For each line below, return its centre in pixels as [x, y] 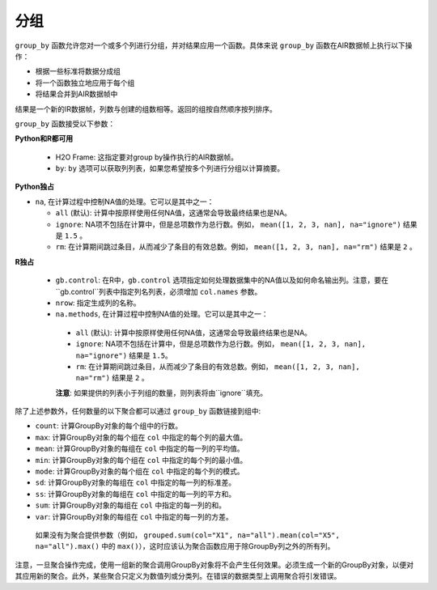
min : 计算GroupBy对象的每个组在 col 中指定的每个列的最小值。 [141, 460]
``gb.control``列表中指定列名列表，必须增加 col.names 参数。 [159, 291]
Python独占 [34, 187]
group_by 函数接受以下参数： [65, 123]
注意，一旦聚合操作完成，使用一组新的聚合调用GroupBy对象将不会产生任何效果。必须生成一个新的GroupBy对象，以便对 [214, 565]
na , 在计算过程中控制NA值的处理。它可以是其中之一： [125, 202]
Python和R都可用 [44, 138]
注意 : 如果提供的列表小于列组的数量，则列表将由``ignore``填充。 [161, 393]
